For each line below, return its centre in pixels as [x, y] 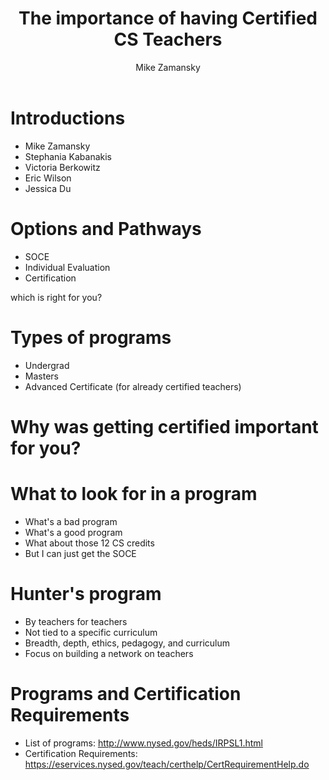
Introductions [68, 118]
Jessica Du [48, 188]
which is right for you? [56, 297]
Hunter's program [86, 593]
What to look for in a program [134, 493]
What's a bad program [71, 521]
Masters [41, 376]
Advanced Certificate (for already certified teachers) [133, 386]
